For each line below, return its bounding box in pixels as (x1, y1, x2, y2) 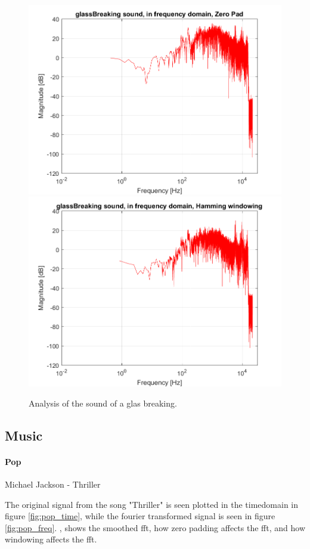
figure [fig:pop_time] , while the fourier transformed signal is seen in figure (5, 510, 275, 522)
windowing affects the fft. (5, 533, 97, 545)
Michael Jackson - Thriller (5, 478, 101, 491)
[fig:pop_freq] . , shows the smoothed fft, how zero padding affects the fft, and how (5, 521, 305, 534)
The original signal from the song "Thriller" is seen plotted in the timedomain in (5, 498, 298, 510)
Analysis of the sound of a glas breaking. (29, 396, 177, 409)
